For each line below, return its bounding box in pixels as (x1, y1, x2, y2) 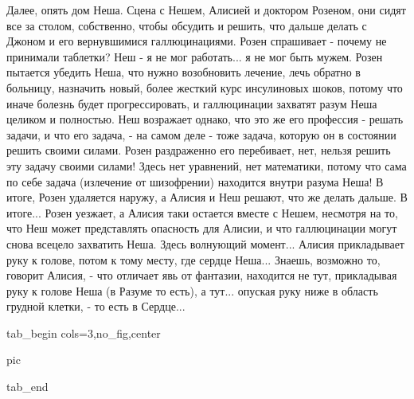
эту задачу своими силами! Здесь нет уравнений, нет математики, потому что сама (6, 157, 407, 174)
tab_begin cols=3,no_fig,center (6, 324, 161, 341)
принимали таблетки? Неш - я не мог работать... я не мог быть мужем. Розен (6, 48, 383, 65)
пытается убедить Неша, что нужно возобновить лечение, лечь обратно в (6, 64, 361, 80)
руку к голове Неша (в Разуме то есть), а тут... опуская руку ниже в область (6, 282, 378, 299)
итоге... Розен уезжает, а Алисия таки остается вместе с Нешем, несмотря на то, (6, 204, 398, 221)
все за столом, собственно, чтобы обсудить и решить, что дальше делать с (6, 17, 367, 33)
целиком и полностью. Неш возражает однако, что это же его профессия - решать (6, 111, 404, 127)
